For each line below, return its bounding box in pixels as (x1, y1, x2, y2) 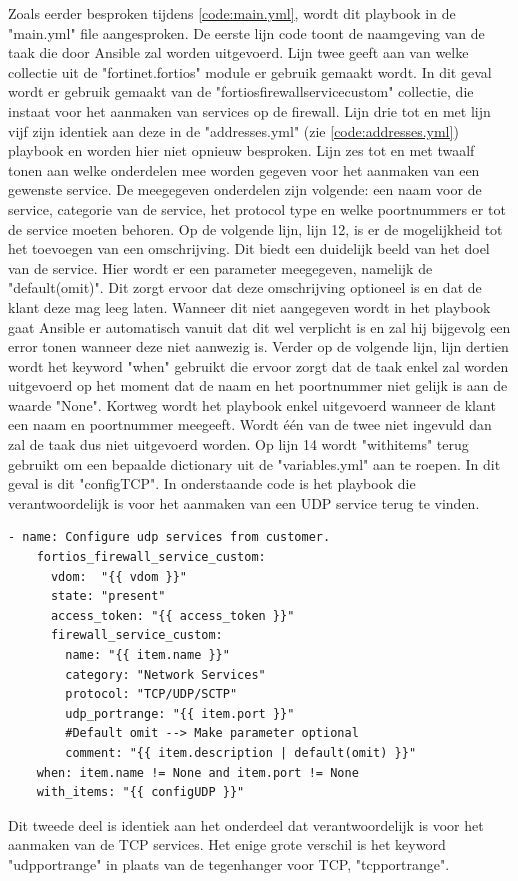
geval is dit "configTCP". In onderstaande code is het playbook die (8, 473, 416, 494)
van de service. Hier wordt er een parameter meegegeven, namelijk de (8, 257, 433, 278)
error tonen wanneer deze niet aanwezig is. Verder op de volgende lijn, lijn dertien (8, 336, 509, 357)
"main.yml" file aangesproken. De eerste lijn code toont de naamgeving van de (8, 22, 485, 43)
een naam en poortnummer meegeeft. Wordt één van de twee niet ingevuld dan (8, 414, 492, 435)
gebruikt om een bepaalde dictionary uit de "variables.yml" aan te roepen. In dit (8, 453, 501, 474)
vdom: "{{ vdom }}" (50, 569, 187, 584)
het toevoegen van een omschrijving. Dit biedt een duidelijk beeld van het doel (8, 238, 490, 259)
